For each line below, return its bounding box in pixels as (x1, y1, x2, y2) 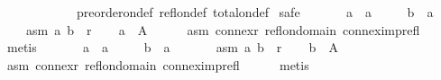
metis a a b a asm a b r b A (6, 38, 338, 57)
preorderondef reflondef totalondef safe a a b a (76, 3, 434, 21)
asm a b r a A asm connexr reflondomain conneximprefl (25, 20, 420, 39)
